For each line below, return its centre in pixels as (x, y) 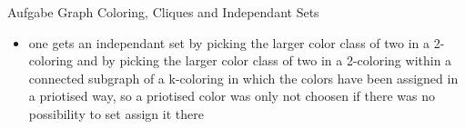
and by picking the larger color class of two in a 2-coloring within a (264, 60)
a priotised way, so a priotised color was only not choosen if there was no (232, 96)
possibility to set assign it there (116, 113)
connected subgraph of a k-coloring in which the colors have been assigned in (243, 78)
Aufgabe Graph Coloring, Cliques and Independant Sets (163, 12)
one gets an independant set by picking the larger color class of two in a (229, 42)
